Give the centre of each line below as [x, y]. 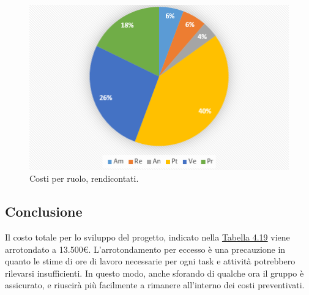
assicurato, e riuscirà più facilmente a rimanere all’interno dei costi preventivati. [155, 285]
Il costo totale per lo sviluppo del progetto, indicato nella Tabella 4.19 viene [147, 237]
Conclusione [44, 211]
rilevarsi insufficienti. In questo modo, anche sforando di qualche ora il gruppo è [154, 273]
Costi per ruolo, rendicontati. [84, 178]
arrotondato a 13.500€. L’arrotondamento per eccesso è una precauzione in [145, 249]
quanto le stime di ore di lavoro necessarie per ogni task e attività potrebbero [150, 261]
